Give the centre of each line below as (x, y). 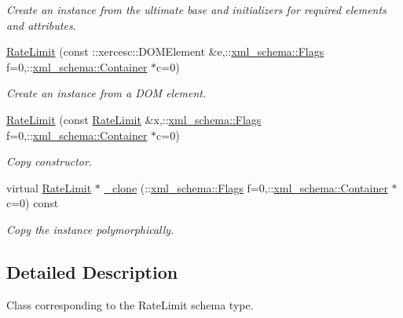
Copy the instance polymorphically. (90, 229)
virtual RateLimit (49, 187)
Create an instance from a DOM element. (106, 93)
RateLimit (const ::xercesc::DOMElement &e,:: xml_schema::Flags (165, 51)
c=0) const (33, 203)
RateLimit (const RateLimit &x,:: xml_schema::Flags (134, 119)
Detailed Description (92, 271)
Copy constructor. (49, 161)
